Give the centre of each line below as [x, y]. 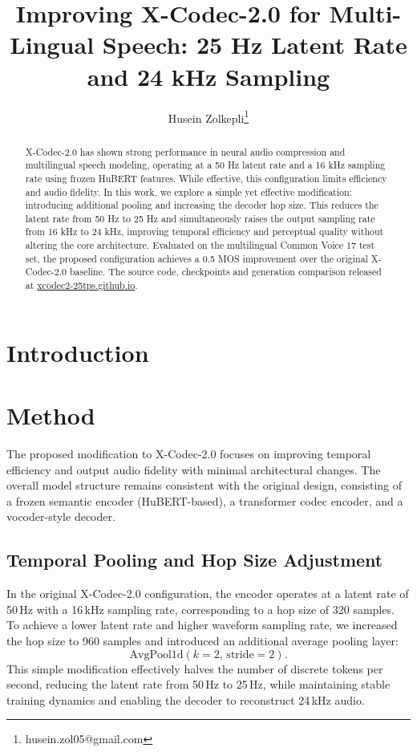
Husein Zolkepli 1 [208, 116]
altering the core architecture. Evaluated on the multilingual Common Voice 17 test [200, 245]
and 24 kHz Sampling [208, 76]
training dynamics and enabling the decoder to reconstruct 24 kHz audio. [186, 699]
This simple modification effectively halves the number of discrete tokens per [195, 668]
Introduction [78, 352]
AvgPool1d [156, 654]
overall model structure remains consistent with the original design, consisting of [204, 485]
